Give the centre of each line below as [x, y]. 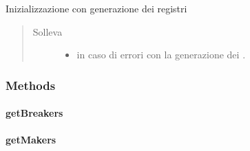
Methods [31, 85]
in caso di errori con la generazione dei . [161, 55]
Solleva [48, 31]
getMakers [31, 140]
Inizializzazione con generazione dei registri [96, 8]
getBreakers [34, 113]
